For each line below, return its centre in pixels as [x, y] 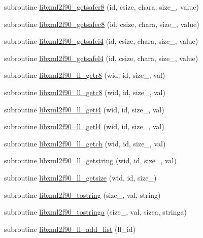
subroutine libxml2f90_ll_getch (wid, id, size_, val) [85, 143]
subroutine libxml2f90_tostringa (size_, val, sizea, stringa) [95, 212]
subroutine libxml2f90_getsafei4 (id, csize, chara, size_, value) [101, 41]
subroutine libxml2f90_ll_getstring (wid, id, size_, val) [90, 160]
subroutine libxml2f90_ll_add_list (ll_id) [70, 229]
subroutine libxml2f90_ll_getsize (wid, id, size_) [80, 177]
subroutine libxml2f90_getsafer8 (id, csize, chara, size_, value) [101, 7]
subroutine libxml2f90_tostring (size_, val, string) [82, 195]
